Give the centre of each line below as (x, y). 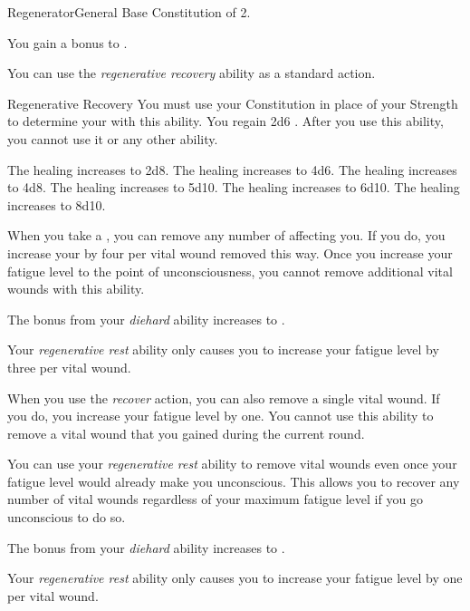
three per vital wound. (69, 367)
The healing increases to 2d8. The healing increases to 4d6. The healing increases (232, 169)
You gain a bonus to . (67, 42)
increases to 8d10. (57, 204)
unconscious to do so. (67, 517)
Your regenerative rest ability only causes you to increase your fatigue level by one (235, 578)
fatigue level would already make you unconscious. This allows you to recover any (234, 481)
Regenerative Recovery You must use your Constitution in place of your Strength (233, 103)
